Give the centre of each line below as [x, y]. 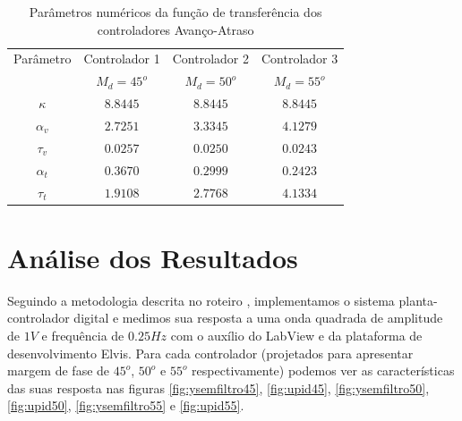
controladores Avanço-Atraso [175, 29]
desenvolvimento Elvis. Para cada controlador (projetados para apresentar [210, 353]
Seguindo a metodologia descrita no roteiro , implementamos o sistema [201, 300]
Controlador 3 [299, 59]
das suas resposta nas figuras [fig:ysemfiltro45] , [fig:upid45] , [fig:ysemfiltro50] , [218, 387]
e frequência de [83, 335]
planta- [418, 300]
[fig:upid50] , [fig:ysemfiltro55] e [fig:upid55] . [126, 405]
